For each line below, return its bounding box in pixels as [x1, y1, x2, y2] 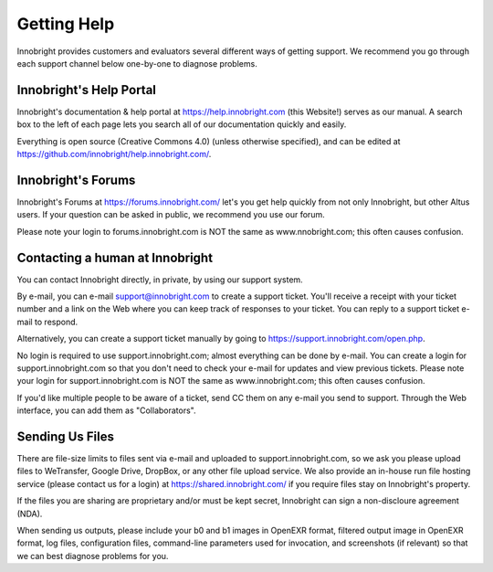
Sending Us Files [16, 429, 114, 444]
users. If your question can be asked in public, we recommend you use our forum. [16, 209, 325, 220]
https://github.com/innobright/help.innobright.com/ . [16, 149, 212, 160]
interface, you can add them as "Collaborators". [16, 405, 196, 416]
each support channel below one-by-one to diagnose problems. [16, 58, 257, 69]
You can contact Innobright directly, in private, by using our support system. [16, 274, 303, 285]
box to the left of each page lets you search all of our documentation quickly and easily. [16, 119, 347, 130]
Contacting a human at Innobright [16, 249, 214, 265]
